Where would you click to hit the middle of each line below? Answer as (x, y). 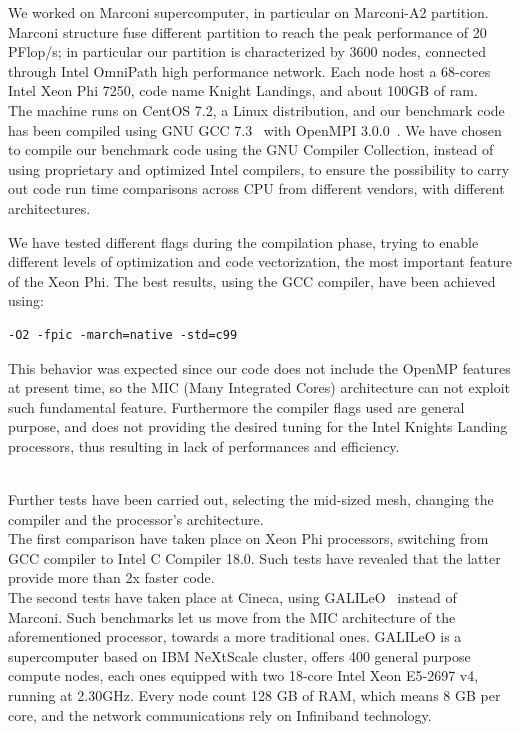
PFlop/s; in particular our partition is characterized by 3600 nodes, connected (247, 51)
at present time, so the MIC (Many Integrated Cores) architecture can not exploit (259, 387)
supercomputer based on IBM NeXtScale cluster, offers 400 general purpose (239, 655)
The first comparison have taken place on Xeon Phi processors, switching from (248, 538)
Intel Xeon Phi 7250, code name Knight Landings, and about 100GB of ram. (243, 90)
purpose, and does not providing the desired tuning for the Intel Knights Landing (258, 426)
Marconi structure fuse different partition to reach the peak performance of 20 (247, 31)
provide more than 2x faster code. (111, 577)
